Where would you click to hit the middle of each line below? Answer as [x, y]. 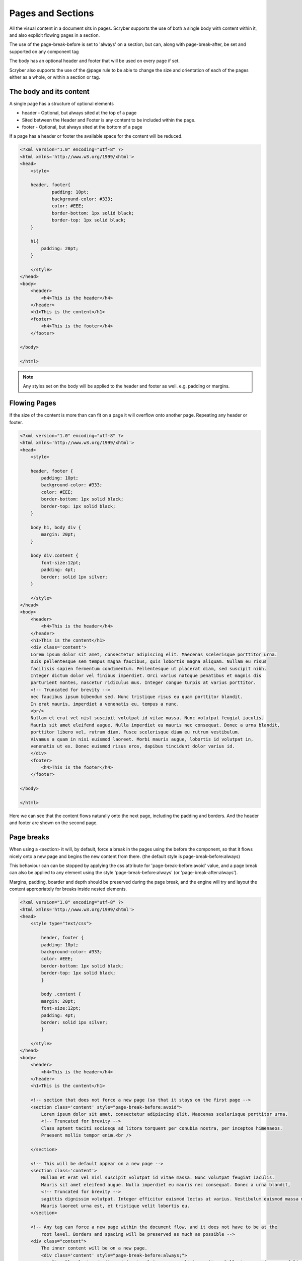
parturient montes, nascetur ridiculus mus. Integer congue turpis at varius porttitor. [143, 683]
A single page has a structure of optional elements [62, 103]
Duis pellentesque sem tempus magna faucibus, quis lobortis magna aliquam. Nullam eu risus [148, 662]
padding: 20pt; [60, 248]
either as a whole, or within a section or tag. [55, 77]
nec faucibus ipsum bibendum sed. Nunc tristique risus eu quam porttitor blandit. [137, 697]
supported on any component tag [44, 51]
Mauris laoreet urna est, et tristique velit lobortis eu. [116, 1206]
